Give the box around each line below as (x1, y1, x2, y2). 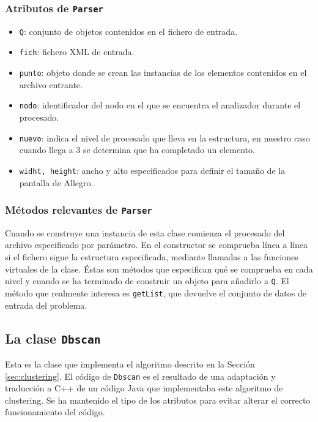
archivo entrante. (19, 78, 83, 91)
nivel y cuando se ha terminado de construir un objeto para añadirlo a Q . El (5, 274, 289, 287)
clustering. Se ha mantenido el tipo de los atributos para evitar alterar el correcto (5, 393, 311, 406)
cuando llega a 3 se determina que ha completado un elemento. (19, 143, 255, 156)
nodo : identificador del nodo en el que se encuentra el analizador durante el (19, 99, 301, 111)
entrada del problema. (5, 298, 87, 311)
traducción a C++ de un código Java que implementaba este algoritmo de (5, 382, 283, 394)
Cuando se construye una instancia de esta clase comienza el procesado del (5, 226, 285, 239)
